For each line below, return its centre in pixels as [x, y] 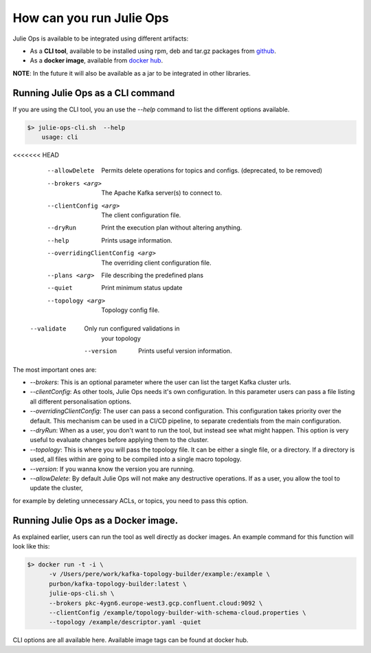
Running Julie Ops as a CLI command [94, 93]
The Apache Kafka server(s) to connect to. [162, 193]
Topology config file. [131, 310]
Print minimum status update [142, 288]
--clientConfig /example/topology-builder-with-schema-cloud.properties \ [178, 612]
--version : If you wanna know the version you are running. [112, 469]
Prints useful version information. [185, 351]
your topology [121, 338]
